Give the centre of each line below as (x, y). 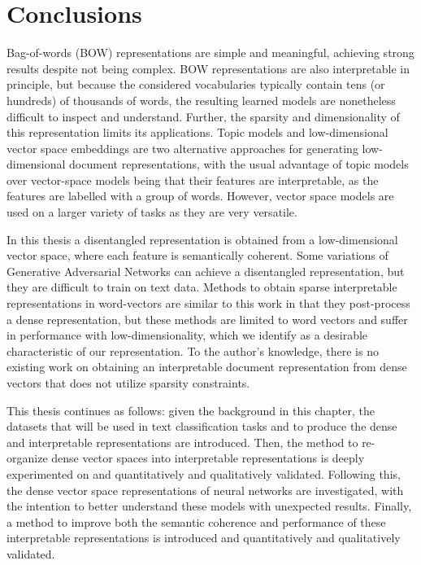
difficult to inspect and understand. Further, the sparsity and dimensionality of (203, 116)
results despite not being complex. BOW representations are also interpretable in (208, 68)
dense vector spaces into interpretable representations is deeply (208, 458)
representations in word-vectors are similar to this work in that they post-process (208, 303)
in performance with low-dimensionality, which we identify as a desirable (187, 335)
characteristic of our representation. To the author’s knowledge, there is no (193, 350)
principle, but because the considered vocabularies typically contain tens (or (196, 84)
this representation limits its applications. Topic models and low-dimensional (197, 132)
